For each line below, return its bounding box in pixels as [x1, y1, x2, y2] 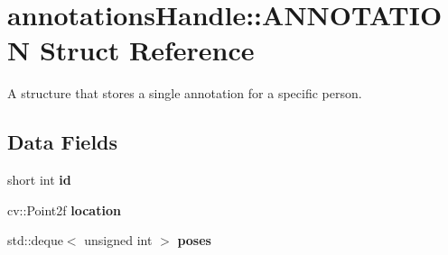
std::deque [7, 231, 63, 250]
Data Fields [7, 128, 118, 156]
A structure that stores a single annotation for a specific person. [7, 84, 362, 103]
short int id [7, 170, 71, 189]
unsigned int [84, 231, 153, 250]
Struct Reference [39, 32, 255, 68]
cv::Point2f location [7, 200, 121, 219]
